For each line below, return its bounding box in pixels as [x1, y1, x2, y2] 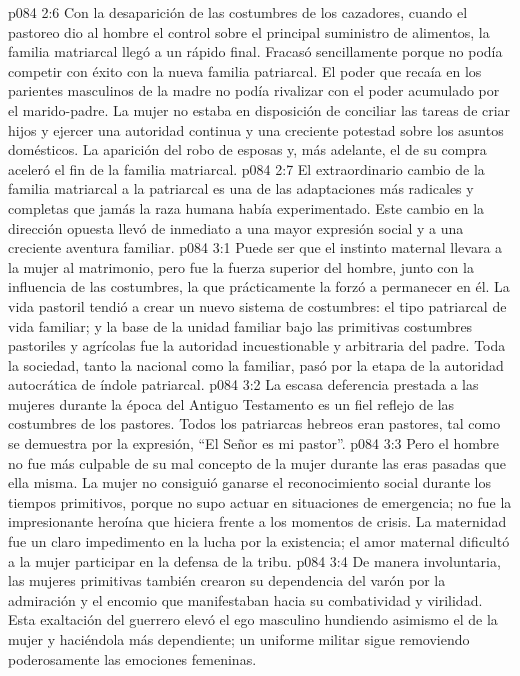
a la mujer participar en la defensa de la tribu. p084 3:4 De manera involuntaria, [8, 550, 501, 571]
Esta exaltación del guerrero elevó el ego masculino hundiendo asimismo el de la [8, 609, 498, 630]
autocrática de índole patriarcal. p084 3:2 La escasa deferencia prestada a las [8, 374, 479, 395]
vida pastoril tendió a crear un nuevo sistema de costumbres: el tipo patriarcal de [8, 295, 507, 316]
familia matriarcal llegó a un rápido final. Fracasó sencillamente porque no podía [8, 41, 503, 62]
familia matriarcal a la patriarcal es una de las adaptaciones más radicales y [8, 178, 474, 199]
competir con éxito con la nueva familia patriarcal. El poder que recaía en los [8, 60, 482, 81]
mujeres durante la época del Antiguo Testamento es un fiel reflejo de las [8, 393, 455, 414]
